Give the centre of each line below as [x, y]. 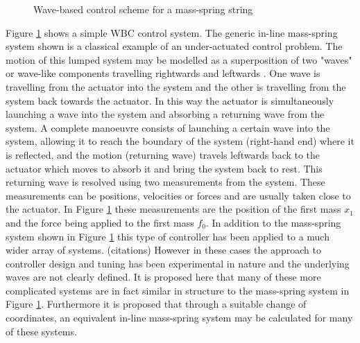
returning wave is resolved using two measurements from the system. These [165, 182]
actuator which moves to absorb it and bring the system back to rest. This [164, 168]
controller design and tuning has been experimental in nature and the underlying [178, 263]
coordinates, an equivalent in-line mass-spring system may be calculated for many [179, 318]
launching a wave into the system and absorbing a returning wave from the [165, 114]
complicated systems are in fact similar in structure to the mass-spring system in [178, 290]
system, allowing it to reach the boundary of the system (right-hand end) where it [180, 141]
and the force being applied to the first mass [100, 222]
